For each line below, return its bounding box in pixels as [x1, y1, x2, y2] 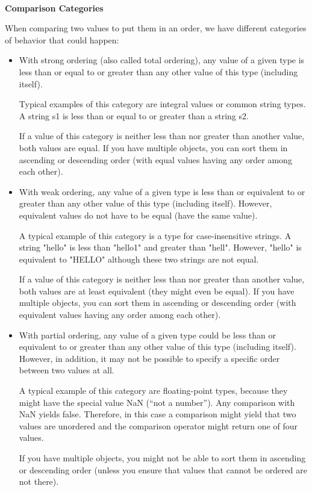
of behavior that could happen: [5, 33, 119, 46]
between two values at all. [19, 364, 114, 376]
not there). [19, 475, 59, 488]
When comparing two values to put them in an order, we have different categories [5, 22, 307, 34]
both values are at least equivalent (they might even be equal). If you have [19, 284, 295, 297]
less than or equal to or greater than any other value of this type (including [19, 65, 298, 78]
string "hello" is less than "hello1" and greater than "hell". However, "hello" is [19, 241, 302, 254]
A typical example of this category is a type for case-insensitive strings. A [19, 229, 292, 241]
